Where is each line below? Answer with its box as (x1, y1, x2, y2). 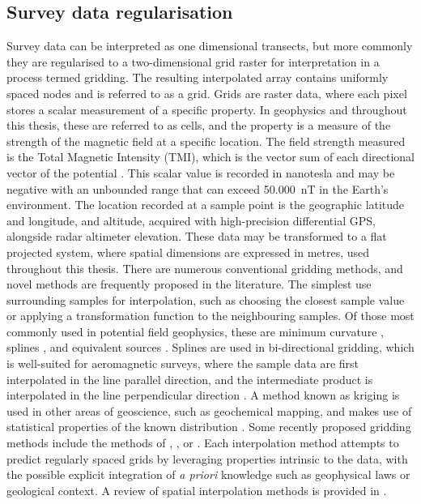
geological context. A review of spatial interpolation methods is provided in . (6, 481, 387, 498)
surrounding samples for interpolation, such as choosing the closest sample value (6, 291, 405, 308)
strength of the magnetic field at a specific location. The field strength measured (6, 132, 406, 149)
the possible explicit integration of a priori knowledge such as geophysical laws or (6, 466, 410, 483)
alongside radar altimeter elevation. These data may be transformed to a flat (6, 228, 387, 245)
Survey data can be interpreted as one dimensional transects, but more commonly (6, 37, 413, 54)
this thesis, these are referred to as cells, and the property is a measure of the (6, 117, 391, 134)
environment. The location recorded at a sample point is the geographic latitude (6, 196, 405, 213)
